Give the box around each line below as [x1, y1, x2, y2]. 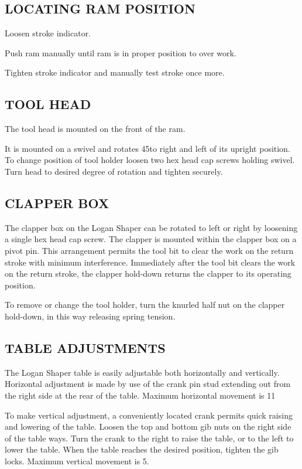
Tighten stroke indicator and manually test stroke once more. [5, 66, 225, 79]
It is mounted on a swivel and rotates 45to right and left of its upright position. [5, 142, 290, 154]
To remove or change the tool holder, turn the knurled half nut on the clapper [5, 298, 285, 311]
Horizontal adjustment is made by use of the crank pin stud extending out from [5, 378, 291, 390]
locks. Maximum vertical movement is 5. [5, 454, 149, 467]
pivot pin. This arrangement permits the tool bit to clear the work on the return [5, 244, 294, 256]
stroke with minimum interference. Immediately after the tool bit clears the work [5, 256, 296, 268]
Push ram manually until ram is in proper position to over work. [5, 46, 236, 59]
